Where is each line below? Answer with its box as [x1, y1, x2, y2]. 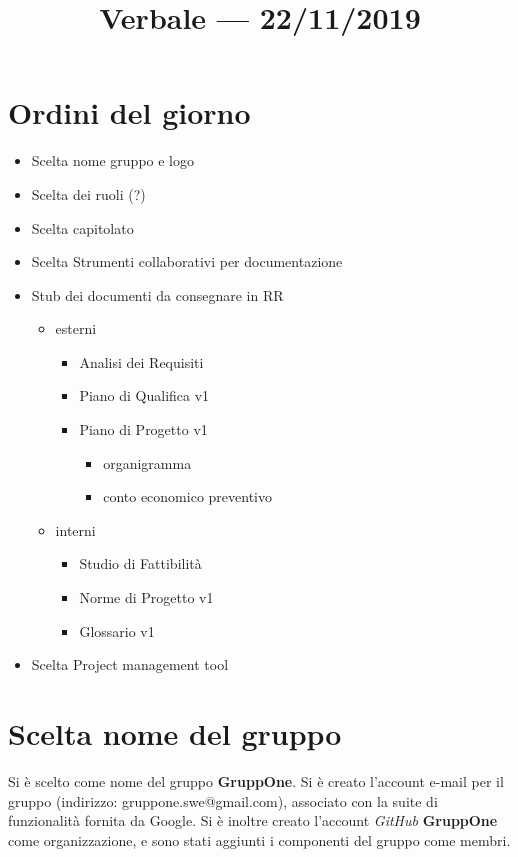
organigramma [103, 452, 192, 473]
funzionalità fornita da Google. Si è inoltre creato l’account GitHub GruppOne [8, 810, 498, 831]
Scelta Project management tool [31, 654, 229, 675]
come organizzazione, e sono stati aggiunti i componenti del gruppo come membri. [8, 829, 511, 850]
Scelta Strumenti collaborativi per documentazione [31, 251, 343, 272]
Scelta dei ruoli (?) [31, 183, 146, 204]
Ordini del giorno [8, 92, 251, 133]
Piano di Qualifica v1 [79, 385, 210, 406]
